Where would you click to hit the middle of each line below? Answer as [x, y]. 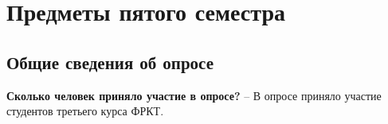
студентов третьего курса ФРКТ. [85, 111]
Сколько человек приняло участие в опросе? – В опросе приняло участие [194, 95]
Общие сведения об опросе [110, 62]
